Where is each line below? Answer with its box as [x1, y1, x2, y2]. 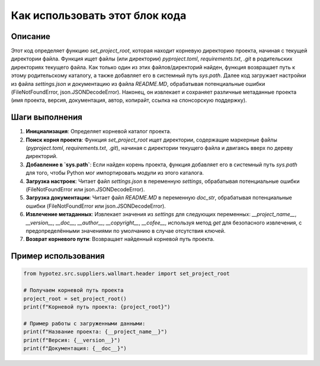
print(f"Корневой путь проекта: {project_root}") [23, 303, 171, 310]
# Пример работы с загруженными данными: [23, 320, 146, 327]
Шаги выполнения [11, 113, 82, 123]
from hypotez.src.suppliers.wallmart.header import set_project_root [23, 270, 230, 277]
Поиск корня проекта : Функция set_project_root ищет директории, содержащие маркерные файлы [25, 136, 278, 143]
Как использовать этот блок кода [11, 9, 187, 22]
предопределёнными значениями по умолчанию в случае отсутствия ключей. [25, 227, 226, 234]
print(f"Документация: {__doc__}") [23, 345, 127, 352]
